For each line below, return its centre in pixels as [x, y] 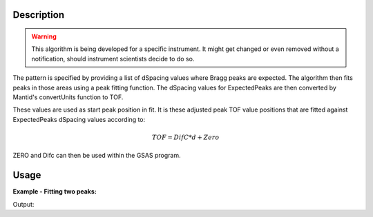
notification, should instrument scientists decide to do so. [113, 59]
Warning [44, 37]
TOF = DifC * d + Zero [186, 137]
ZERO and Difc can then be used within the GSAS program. [97, 156]
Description [39, 15]
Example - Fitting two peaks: [55, 192]
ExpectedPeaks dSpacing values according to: [79, 119]
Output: [23, 204]
